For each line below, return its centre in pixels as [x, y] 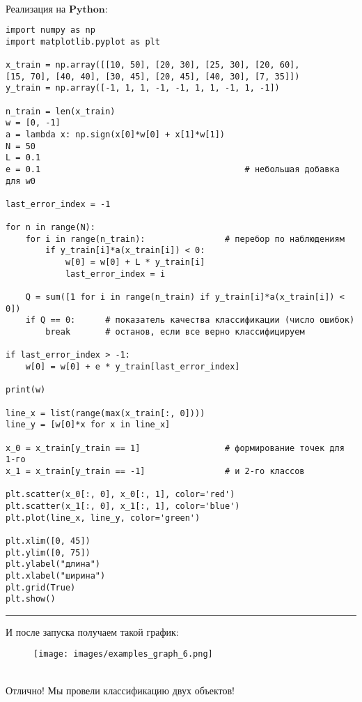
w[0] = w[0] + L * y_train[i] [135, 262]
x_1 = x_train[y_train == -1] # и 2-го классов [155, 471]
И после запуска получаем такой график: [92, 631]
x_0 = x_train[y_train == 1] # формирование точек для [175, 448]
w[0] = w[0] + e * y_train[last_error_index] [133, 367]
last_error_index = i [115, 274]
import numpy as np [50, 30]
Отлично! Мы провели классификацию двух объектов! [120, 690]
